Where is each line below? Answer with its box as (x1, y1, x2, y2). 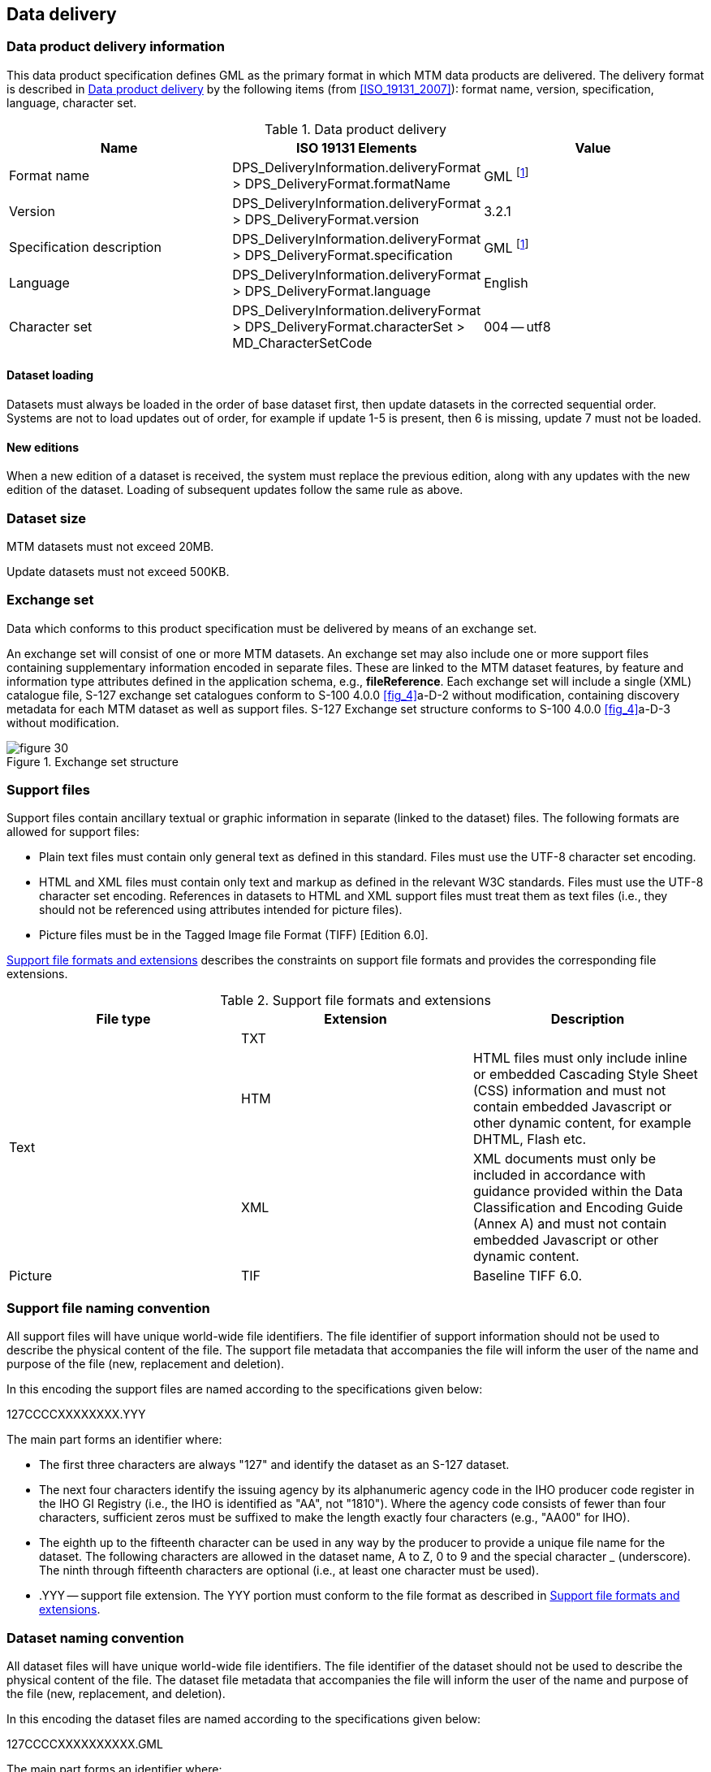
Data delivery (6, 4, 117, 24)
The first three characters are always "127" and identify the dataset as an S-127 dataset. (39, 1458, 510, 1472)
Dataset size (6, 509, 87, 526)
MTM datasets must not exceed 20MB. (6, 539, 214, 553)
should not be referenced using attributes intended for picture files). (39, 903, 403, 917)
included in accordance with (472, 1167, 646, 1184)
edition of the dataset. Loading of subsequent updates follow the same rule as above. (6, 483, 463, 497)
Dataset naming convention (6, 1629, 184, 1646)
